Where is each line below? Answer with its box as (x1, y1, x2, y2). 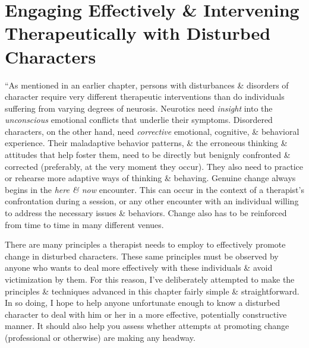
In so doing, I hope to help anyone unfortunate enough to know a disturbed (5, 296, 280, 309)
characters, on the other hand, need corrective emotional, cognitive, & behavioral (5, 125, 299, 137)
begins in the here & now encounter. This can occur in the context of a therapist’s (5, 183, 304, 195)
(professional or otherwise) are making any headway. (5, 331, 196, 343)
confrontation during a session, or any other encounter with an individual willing (5, 195, 299, 207)
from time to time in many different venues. (5, 218, 164, 230)
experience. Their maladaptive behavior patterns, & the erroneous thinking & (5, 137, 288, 149)
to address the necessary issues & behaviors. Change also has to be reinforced (5, 207, 287, 219)
